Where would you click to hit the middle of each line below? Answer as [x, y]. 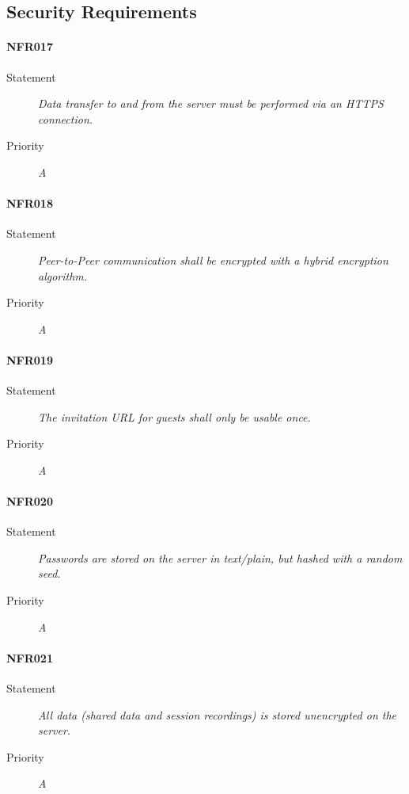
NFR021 [30, 657]
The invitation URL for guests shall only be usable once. [174, 416]
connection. [66, 118]
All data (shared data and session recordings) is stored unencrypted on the [218, 714]
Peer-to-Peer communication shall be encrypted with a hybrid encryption [213, 260]
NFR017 [30, 46]
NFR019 [30, 359]
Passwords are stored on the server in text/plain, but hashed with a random [220, 557]
